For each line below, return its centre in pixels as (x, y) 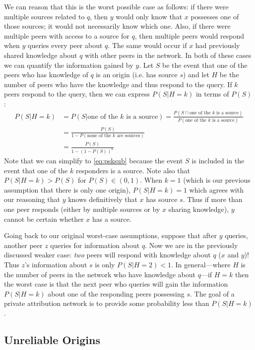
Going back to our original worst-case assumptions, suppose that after (110, 235)
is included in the (218, 161)
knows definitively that (103, 199)
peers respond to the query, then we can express (77, 94)
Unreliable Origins (52, 339)
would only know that (149, 16)
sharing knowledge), (199, 209)
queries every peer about (65, 45)
